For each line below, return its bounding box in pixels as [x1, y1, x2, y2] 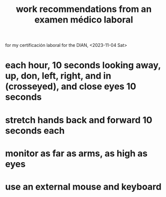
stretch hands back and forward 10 [5, 114, 153, 126]
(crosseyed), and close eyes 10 [5, 81, 136, 92]
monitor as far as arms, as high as [5, 148, 148, 159]
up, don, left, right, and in [5, 70, 111, 82]
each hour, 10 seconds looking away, [5, 60, 161, 71]
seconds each [5, 125, 65, 136]
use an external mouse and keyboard [5, 181, 162, 193]
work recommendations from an [15, 3, 152, 15]
